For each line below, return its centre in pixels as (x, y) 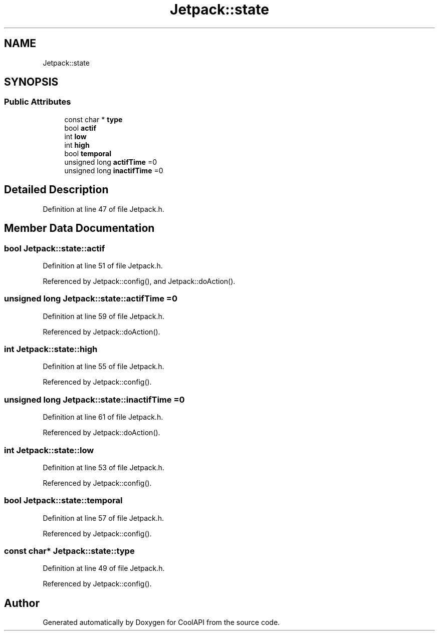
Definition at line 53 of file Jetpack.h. (103, 467)
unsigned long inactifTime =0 (114, 170)
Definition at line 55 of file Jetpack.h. (103, 367)
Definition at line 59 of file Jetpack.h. (103, 316)
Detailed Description (56, 190)
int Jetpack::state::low (49, 450)
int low (75, 136)
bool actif (80, 128)
